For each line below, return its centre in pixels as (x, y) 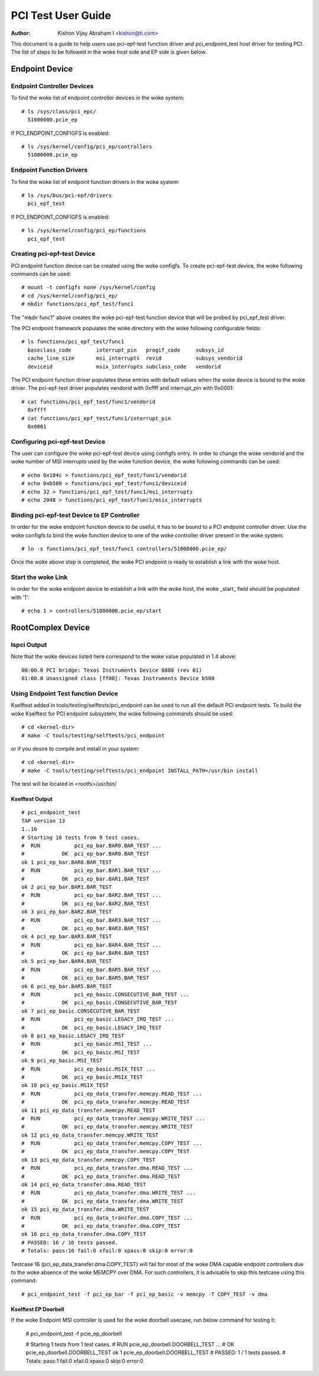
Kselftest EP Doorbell (38, 1309)
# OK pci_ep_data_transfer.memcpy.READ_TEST (106, 1102)
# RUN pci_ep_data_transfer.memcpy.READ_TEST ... (112, 1094)
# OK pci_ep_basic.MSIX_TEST (82, 1077)
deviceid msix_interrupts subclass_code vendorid (124, 367)
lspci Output (29, 645)
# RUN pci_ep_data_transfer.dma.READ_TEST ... (107, 1168)
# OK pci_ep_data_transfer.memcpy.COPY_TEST (106, 1151)
